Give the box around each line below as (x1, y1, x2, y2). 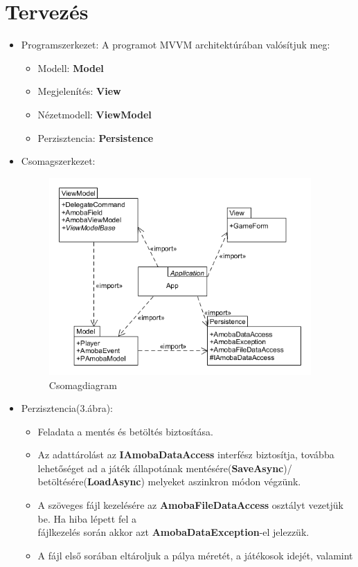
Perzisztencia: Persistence (37, 130, 154, 145)
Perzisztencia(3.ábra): (21, 401, 113, 415)
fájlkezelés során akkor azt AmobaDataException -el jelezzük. (37, 525, 310, 539)
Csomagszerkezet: (21, 154, 96, 168)
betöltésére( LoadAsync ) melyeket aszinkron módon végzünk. (37, 474, 301, 489)
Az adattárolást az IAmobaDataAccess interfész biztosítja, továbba (37, 447, 334, 462)
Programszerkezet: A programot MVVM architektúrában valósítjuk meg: (21, 37, 330, 52)
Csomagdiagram (48, 377, 117, 392)
